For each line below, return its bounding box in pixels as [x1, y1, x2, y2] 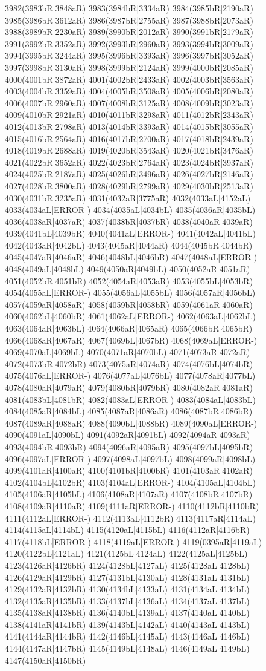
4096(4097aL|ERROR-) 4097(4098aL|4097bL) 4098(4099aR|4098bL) [5, 452, 256, 465]
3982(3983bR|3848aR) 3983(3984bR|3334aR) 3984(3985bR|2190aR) [5, 2, 253, 14]
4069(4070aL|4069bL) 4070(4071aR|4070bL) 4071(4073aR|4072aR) [5, 345, 250, 358]
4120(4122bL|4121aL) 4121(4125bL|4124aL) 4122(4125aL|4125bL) [5, 547, 248, 560]
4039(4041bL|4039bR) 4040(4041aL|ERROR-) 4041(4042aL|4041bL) [5, 227, 256, 240]
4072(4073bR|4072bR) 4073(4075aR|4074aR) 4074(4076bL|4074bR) [5, 357, 253, 370]
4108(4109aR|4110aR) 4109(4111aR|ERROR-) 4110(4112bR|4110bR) [5, 499, 259, 512]
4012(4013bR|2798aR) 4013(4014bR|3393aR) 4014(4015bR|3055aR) [5, 120, 253, 133]
